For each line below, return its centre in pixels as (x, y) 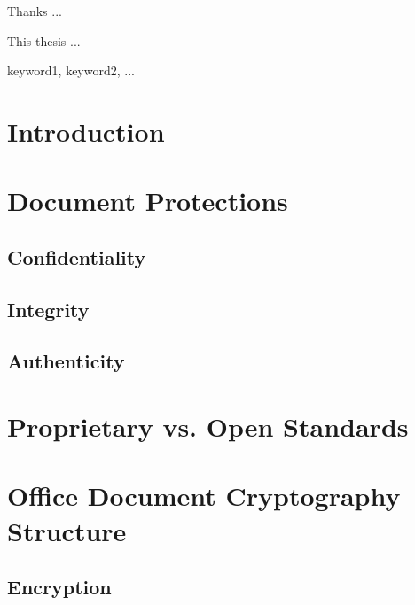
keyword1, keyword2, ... (71, 70)
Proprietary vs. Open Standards (208, 427)
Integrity (48, 309)
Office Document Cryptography (204, 496)
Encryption (59, 587)
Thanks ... (35, 11)
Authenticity (66, 361)
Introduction (86, 131)
